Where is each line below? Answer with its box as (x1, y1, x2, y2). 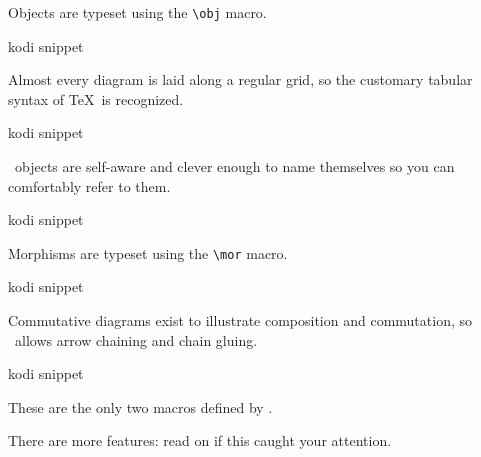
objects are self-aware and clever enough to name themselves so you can (14, 156, 455, 177)
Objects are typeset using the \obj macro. (8, 2, 267, 22)
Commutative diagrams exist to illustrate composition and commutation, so (8, 310, 473, 331)
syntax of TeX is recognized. (8, 88, 184, 109)
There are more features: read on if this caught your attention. (8, 430, 392, 451)
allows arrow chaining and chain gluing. (14, 329, 258, 350)
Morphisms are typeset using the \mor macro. (8, 242, 288, 263)
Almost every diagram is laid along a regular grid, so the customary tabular (8, 69, 473, 90)
